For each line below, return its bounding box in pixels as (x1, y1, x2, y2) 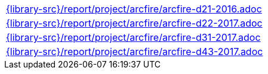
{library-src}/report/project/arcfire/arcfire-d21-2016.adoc (6, 3, 262, 15)
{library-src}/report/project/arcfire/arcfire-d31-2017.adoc (6, 31, 261, 43)
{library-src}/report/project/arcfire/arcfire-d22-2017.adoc (6, 17, 263, 29)
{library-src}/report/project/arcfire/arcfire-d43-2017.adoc (6, 46, 263, 57)
